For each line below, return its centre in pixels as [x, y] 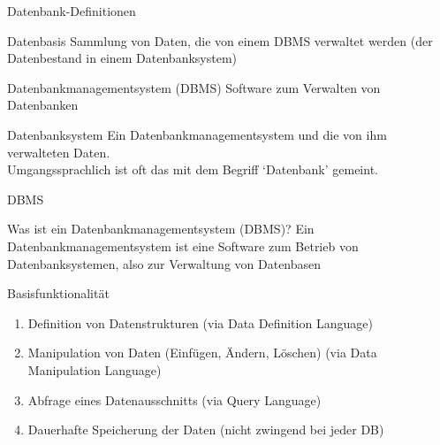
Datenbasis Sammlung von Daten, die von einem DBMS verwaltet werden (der [220, 40]
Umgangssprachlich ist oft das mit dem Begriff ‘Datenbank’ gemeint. [193, 169]
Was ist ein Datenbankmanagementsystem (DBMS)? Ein [161, 229]
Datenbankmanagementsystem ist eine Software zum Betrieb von [183, 246]
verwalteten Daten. [59, 152]
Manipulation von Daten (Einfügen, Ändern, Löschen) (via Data [202, 353]
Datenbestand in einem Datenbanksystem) [122, 58]
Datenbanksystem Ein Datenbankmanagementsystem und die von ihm [197, 134]
